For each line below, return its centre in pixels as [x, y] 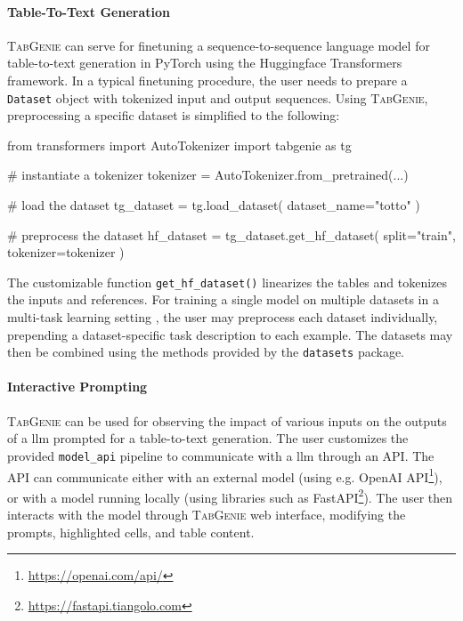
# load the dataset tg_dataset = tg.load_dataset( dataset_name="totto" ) [214, 205]
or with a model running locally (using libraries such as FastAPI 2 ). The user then [230, 496]
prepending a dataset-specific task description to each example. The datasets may [230, 334]
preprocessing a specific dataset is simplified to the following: [174, 115]
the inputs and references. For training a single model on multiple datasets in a [223, 299]
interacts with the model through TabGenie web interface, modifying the [207, 515]
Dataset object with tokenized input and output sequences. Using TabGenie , [218, 97]
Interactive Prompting [77, 387]
